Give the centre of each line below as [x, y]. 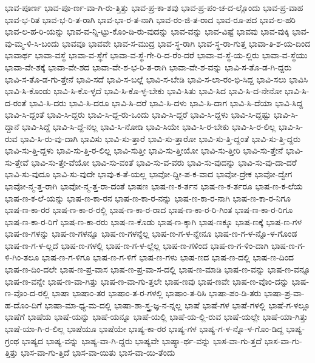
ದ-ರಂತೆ [16, 102]
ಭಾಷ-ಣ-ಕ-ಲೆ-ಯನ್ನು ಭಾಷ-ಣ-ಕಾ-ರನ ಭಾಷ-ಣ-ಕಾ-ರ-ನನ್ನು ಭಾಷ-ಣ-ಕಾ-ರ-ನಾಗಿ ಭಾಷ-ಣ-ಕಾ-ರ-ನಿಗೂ [148, 198]
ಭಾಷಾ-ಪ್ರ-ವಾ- [284, 293]
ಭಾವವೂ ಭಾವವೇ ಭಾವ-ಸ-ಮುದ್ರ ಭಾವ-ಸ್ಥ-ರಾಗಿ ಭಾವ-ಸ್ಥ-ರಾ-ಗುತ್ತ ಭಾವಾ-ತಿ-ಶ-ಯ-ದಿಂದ [186, 43]
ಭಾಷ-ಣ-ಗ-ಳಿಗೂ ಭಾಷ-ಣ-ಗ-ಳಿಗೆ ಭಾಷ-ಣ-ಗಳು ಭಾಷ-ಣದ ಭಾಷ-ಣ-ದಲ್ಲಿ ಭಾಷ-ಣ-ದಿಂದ [168, 257]
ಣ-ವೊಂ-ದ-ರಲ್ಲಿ [27, 293]
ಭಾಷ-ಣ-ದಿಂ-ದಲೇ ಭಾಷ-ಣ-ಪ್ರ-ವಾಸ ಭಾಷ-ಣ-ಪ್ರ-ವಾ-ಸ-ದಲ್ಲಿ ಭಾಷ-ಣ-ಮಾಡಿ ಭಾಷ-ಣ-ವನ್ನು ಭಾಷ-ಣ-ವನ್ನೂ [158, 269]
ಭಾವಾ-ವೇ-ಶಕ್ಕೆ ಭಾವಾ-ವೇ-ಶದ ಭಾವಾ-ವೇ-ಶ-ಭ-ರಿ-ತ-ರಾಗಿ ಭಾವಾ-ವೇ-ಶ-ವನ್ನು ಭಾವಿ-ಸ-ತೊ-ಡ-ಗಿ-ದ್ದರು [148, 66]
